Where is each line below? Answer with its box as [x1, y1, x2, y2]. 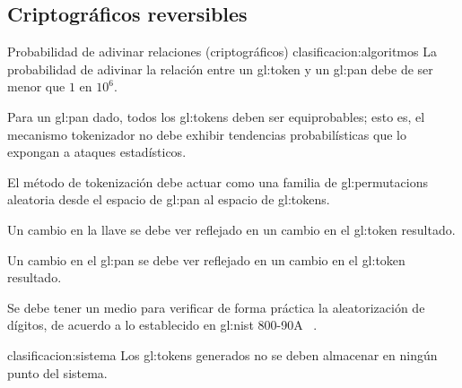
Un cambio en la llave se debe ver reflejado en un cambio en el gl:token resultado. [7, 220, 456, 238]
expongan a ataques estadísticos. [7, 142, 187, 161]
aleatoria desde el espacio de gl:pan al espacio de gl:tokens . [7, 190, 330, 209]
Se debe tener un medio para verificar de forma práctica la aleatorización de [7, 297, 425, 316]
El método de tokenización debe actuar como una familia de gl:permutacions [7, 172, 428, 191]
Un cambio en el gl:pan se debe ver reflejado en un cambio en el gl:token [7, 250, 405, 269]
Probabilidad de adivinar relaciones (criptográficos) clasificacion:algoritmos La [7, 42, 437, 61]
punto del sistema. [7, 363, 108, 382]
